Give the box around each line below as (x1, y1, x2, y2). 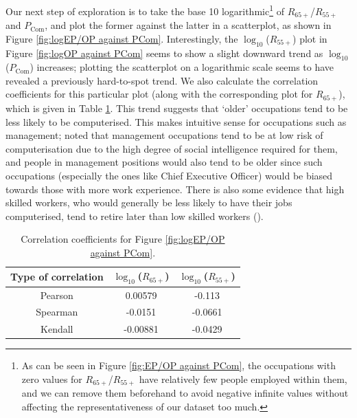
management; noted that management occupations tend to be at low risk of (5, 128, 323, 142)
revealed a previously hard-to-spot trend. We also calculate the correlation (5, 73, 319, 87)
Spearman (36, 305, 78, 319)
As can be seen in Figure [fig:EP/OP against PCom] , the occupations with (21, 358, 336, 373)
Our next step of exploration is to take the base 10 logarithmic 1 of (5, 2, 284, 18)
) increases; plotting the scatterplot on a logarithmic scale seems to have (30, 60, 334, 74)
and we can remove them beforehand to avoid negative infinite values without (21, 386, 349, 400)
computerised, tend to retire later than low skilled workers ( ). (5, 208, 264, 223)
